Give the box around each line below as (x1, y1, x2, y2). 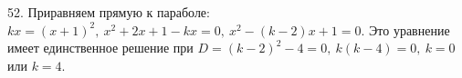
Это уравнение (369, 20, 450, 39)
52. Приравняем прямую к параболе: (7, 3, 210, 21)
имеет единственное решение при (7, 38, 194, 57)
